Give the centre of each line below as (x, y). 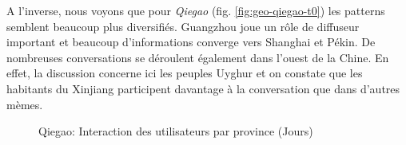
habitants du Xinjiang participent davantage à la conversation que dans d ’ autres (203, 88)
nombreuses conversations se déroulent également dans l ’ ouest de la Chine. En (198, 57)
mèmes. (25, 104)
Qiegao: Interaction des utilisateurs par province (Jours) (176, 131)
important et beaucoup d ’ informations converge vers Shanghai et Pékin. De (191, 42)
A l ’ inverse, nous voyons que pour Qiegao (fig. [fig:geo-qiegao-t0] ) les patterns (196, 10)
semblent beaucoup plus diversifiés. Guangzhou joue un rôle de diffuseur (183, 26)
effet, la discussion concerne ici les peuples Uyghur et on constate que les (185, 73)
